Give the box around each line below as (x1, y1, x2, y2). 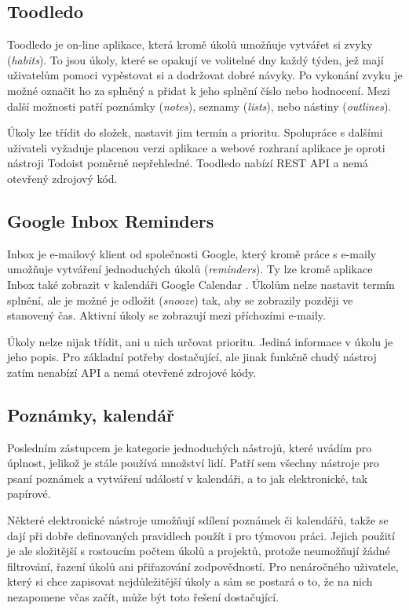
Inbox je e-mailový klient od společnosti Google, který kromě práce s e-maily (7, 245, 377, 261)
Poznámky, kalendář (7, 402, 174, 426)
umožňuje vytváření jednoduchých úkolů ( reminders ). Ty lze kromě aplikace (7, 261, 373, 277)
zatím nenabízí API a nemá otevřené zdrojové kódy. (7, 363, 257, 380)
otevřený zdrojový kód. (7, 170, 118, 186)
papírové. (7, 485, 51, 502)
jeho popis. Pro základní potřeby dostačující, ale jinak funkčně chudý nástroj (7, 349, 377, 365)
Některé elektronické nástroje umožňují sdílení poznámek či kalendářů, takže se (7, 512, 389, 528)
